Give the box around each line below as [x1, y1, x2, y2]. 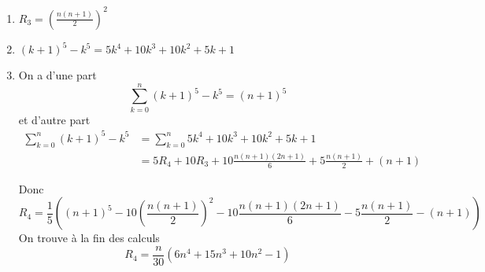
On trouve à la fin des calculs [18, 230, 160, 246]
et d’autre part [18, 111, 91, 127]
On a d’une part [18, 67, 97, 83]
